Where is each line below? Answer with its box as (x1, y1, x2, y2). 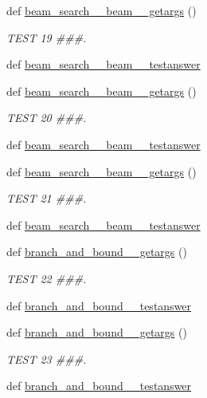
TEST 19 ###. (6, 29, 87, 45)
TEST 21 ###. (6, 190, 87, 207)
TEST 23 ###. (6, 350, 87, 367)
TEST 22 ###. (6, 270, 87, 286)
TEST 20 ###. (6, 109, 87, 126)
